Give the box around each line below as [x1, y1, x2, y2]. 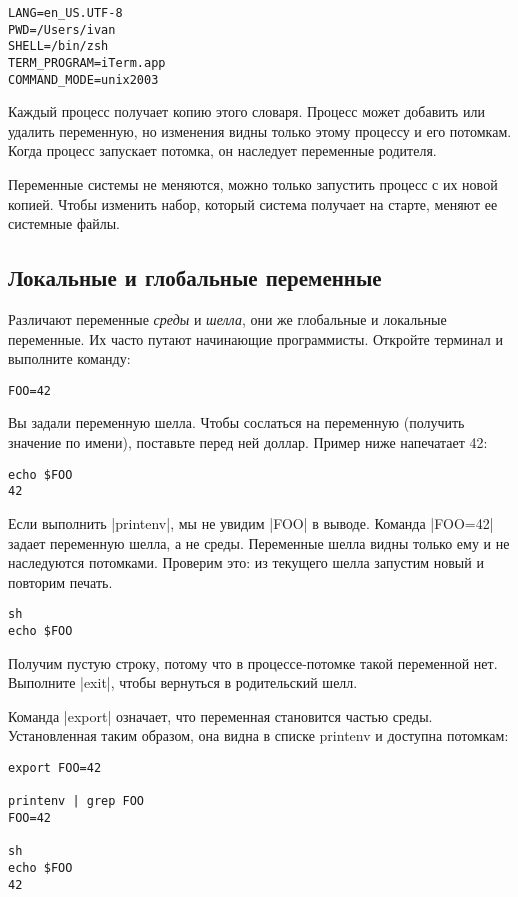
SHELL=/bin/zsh [8, 39, 109, 54]
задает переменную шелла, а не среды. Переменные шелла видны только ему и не [8, 532, 510, 553]
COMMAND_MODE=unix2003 [8, 72, 159, 87]
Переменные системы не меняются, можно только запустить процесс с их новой [8, 174, 498, 195]
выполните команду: [8, 348, 131, 369]
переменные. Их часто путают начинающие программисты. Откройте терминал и [8, 328, 503, 349]
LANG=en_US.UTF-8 [8, 6, 123, 20]
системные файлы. [8, 213, 120, 234]
